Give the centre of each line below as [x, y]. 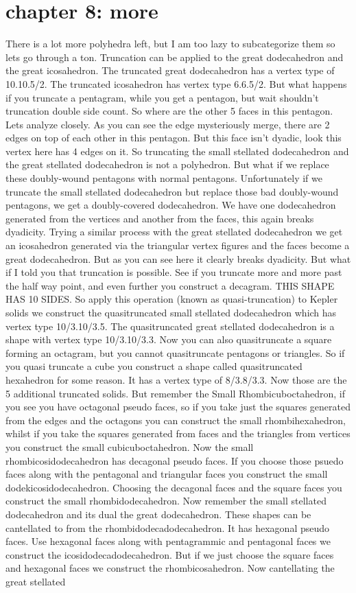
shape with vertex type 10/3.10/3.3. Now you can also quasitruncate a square [169, 339]
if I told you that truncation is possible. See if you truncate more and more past [174, 272]
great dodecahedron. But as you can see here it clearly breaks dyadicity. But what [178, 258]
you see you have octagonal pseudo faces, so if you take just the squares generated [178, 407]
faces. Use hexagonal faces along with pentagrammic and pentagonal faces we [168, 541]
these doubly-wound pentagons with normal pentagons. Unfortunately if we [164, 178]
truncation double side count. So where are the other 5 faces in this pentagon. [169, 111]
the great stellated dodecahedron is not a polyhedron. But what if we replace [167, 164]
